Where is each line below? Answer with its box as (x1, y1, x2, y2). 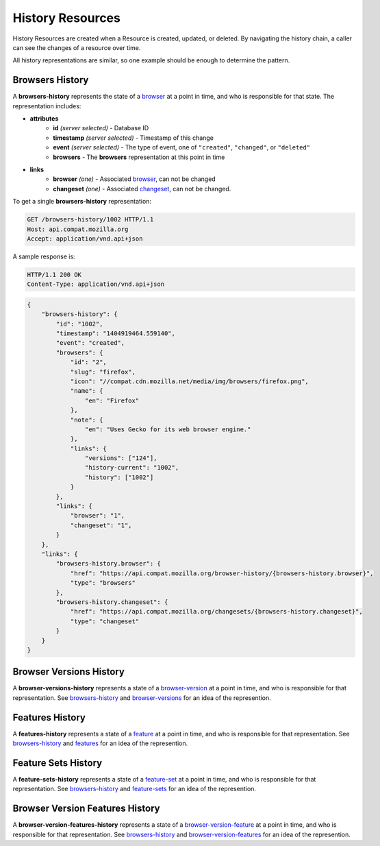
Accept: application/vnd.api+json (27, 234, 143, 243)
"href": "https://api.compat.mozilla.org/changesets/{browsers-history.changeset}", (70, 607, 363, 616)
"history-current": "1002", (84, 463, 179, 472)
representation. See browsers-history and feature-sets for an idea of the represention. (12, 785, 257, 793)
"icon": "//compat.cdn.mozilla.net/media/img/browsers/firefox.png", (70, 377, 309, 385)
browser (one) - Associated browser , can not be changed (53, 175, 216, 183)
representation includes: (12, 101, 81, 110)
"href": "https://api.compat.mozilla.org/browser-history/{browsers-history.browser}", (70, 569, 374, 577)
